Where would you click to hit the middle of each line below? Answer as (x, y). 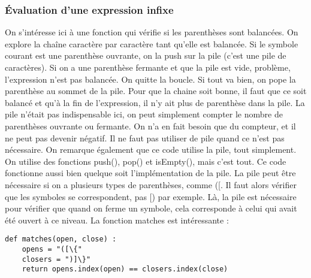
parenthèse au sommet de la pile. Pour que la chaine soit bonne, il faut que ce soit (156, 91)
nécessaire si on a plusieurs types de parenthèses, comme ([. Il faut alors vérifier (151, 184)
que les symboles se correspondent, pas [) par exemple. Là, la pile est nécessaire (151, 196)
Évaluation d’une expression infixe (89, 9)
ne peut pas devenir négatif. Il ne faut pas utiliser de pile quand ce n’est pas (145, 138)
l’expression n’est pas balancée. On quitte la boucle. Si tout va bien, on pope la (150, 79)
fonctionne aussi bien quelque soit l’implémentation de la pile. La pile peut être (150, 173)
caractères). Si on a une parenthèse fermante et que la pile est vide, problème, (148, 67)
